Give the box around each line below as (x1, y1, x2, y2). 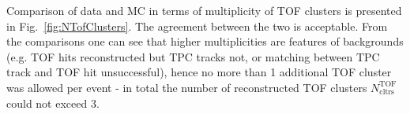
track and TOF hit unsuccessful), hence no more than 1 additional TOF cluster (6, 64, 392, 80)
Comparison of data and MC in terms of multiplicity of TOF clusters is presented (6, 2, 402, 18)
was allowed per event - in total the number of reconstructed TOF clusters (6, 79, 367, 95)
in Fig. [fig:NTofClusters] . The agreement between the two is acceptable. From (6, 17, 388, 34)
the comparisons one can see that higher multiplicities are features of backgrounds (6, 33, 404, 50)
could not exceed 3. (6, 94, 100, 111)
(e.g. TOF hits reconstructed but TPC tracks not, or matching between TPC (6, 48, 380, 64)
